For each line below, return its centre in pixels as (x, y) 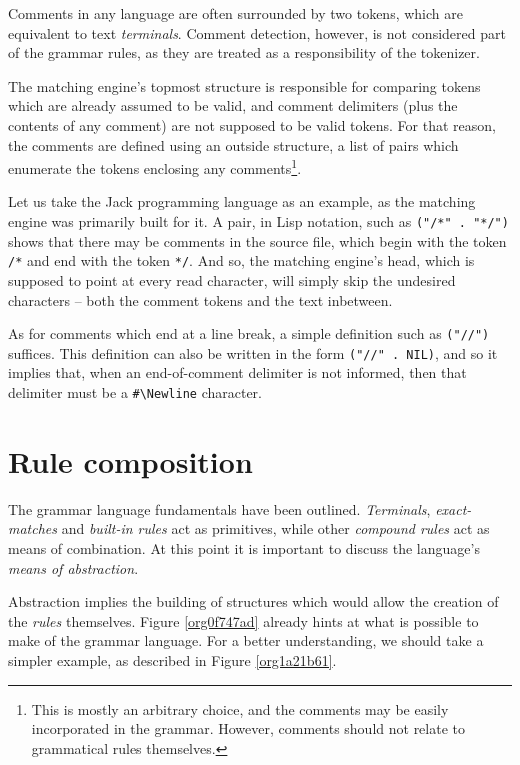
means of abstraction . (73, 567)
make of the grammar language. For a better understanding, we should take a (246, 640)
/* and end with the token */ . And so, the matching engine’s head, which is (241, 260)
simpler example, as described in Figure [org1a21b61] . (172, 659)
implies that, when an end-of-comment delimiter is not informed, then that (237, 372)
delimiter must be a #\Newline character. (135, 392)
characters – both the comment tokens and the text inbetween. (200, 299)
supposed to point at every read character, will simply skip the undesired (232, 279)
